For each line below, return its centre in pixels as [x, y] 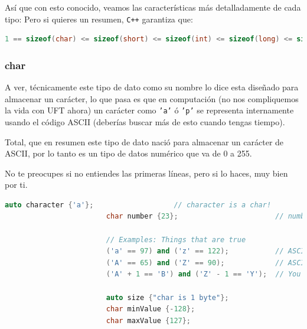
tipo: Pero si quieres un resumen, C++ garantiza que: [99, 19]
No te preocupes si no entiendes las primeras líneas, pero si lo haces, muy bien [146, 173]
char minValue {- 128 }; [151, 309]
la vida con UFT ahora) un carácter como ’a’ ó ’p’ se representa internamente [149, 110]
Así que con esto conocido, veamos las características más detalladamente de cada [153, 7]
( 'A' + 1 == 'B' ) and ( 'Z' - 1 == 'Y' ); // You [203, 274]
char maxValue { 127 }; [148, 320]
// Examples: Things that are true [176, 240]
